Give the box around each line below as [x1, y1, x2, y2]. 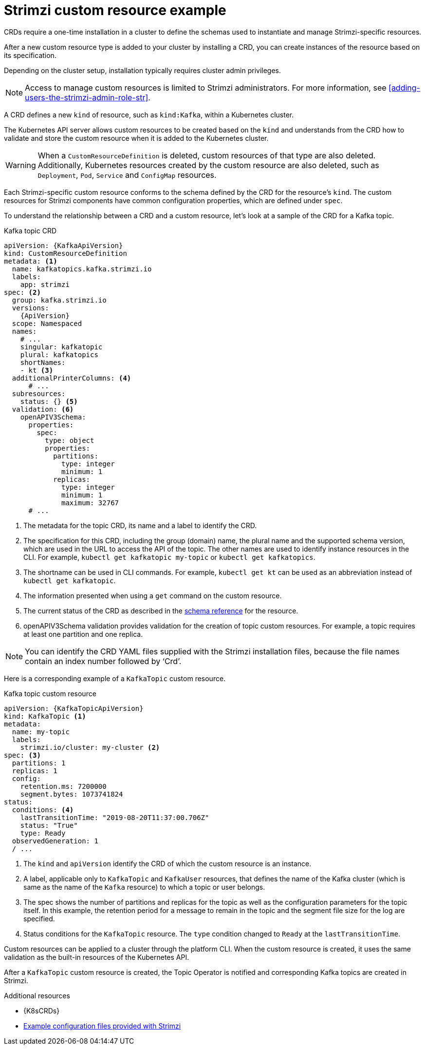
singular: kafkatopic [20, 343, 103, 351]
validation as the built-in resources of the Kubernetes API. [4, 953, 189, 961]
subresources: [12, 389, 66, 398]
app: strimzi [20, 280, 70, 288]
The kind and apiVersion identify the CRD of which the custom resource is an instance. [23, 859, 312, 868]
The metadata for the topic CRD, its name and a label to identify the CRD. [23, 521, 257, 530]
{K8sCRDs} [23, 1006, 60, 1015]
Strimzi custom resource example [4, 2, 226, 19]
